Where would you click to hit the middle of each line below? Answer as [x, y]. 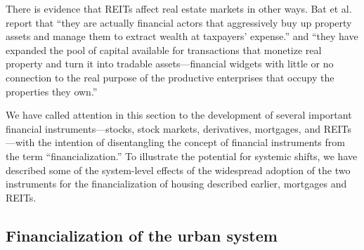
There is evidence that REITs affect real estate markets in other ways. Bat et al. [179, 8]
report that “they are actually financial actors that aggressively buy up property [179, 22]
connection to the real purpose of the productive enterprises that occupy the [170, 77]
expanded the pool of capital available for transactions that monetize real [164, 50]
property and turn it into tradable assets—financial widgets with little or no [170, 64]
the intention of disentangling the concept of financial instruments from [191, 142]
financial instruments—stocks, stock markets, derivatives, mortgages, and [163, 128]
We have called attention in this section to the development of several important [179, 115]
